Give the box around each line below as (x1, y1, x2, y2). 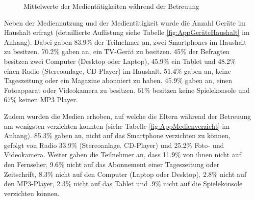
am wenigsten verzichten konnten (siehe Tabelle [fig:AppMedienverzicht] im (4, 120, 230, 131)
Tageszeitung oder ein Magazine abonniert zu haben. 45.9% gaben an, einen (4, 75, 232, 86)
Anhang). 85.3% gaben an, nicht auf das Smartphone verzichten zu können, (4, 130, 230, 141)
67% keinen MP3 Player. (4, 94, 78, 105)
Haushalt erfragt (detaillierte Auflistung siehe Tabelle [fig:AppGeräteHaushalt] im (4, 27, 250, 37)
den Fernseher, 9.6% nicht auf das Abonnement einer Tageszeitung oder (4, 159, 220, 169)
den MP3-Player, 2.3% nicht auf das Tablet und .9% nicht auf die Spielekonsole (4, 178, 243, 189)
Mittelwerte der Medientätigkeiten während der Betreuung (24, 1, 200, 11)
